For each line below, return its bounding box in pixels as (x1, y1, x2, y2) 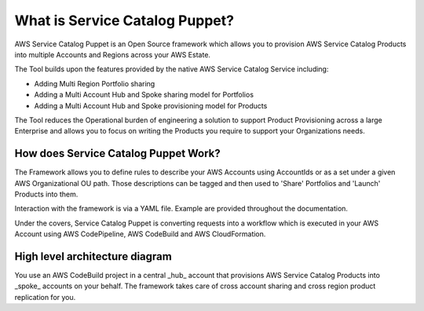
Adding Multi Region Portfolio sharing (34, 79, 155, 88)
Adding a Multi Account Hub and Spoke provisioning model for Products (34, 101, 268, 110)
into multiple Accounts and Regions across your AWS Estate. (14, 49, 211, 59)
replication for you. (14, 292, 76, 302)
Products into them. (14, 189, 79, 199)
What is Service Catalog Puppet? (14, 12, 235, 29)
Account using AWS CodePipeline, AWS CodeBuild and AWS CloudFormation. (14, 229, 266, 239)
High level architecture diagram (14, 250, 172, 263)
